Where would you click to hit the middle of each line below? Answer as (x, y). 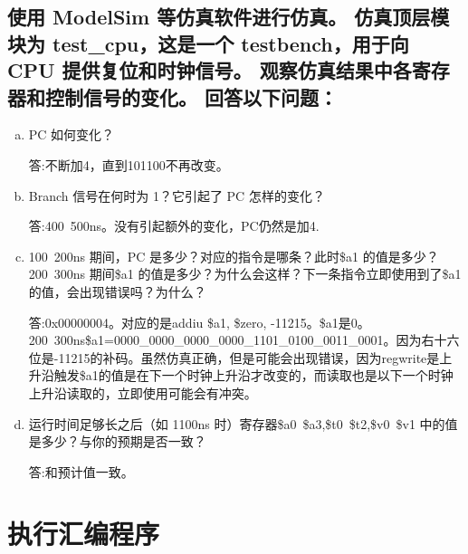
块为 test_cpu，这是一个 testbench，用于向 (208, 43)
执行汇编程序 (84, 534)
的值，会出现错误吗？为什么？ (117, 291)
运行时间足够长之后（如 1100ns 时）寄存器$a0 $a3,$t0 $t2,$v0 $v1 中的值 (243, 423)
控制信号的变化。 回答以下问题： (191, 96)
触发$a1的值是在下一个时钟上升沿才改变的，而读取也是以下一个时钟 (253, 375)
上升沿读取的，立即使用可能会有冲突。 (143, 392)
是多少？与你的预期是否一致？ (117, 441)
